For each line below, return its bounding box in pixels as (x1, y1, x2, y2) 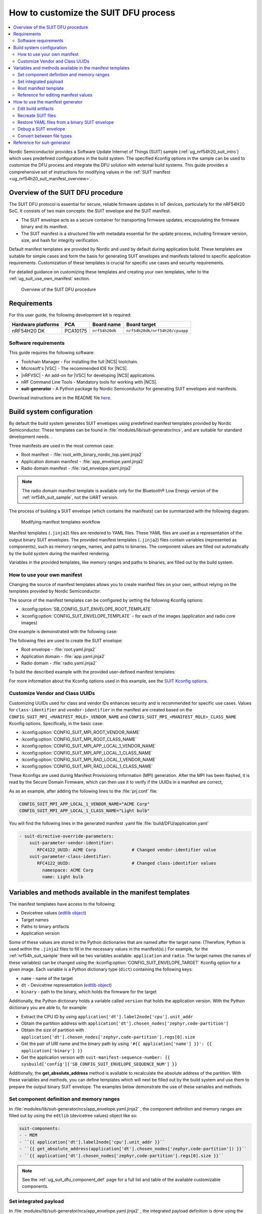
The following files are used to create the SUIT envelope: (9, 638, 123, 643)
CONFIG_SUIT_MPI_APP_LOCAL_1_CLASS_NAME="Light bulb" (19, 808, 150, 813)
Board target (126, 321, 156, 328)
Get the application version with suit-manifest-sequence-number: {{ (21, 1054, 170, 1060)
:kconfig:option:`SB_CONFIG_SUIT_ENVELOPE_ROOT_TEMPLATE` (21, 606, 152, 612)
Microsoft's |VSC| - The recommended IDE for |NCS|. (21, 366, 128, 371)
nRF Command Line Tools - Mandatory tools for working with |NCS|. (21, 379, 158, 385)
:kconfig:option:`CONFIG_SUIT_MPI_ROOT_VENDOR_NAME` (21, 729, 141, 735)
